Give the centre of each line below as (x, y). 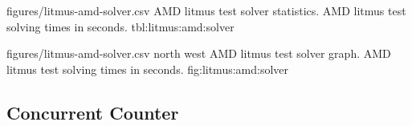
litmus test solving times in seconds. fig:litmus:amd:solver (148, 69)
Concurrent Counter (93, 112)
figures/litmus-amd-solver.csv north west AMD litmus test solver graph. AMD (199, 53)
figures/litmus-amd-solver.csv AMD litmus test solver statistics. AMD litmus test (206, 10)
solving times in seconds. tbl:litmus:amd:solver (120, 26)
